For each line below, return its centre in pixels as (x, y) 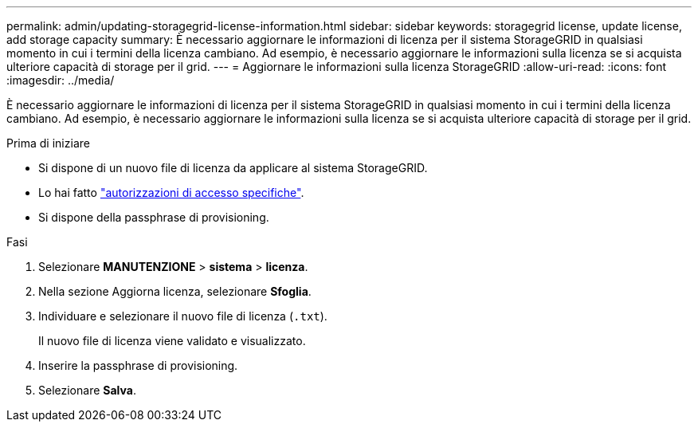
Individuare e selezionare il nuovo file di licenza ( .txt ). (183, 316)
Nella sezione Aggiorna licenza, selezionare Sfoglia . (175, 291)
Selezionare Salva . (87, 390)
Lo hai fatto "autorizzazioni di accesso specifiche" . (171, 192)
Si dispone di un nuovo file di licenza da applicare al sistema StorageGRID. (233, 168)
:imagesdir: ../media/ (61, 80)
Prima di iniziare (48, 143)
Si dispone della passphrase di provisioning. (154, 217)
